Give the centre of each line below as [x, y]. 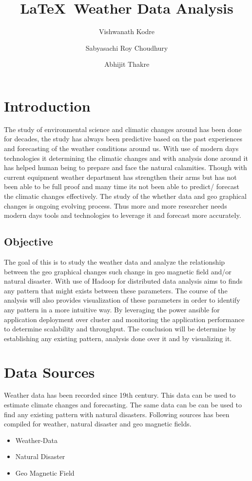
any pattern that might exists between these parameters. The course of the [116, 290]
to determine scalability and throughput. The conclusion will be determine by [120, 329]
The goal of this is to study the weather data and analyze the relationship [115, 261]
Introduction [47, 106]
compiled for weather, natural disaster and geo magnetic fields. [98, 424]
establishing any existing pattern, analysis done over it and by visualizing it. [118, 338]
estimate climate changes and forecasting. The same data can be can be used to [123, 405]
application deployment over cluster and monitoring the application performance [124, 319]
